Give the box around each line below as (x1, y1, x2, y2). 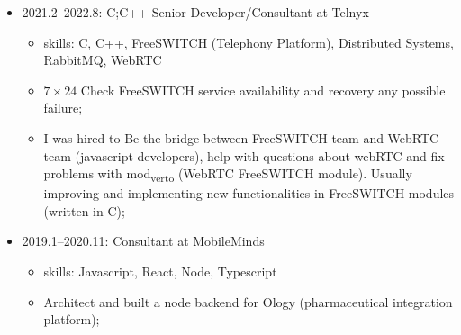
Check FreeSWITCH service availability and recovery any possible (80, 80, 446, 99)
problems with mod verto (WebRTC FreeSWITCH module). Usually (43, 164, 412, 185)
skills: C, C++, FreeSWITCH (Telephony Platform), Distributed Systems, (43, 32, 454, 51)
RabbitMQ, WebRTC (43, 50, 162, 69)
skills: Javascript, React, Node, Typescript (43, 262, 277, 281)
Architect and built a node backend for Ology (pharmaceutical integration (43, 292, 453, 311)
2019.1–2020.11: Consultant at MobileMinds (22, 231, 265, 250)
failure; (43, 98, 83, 117)
